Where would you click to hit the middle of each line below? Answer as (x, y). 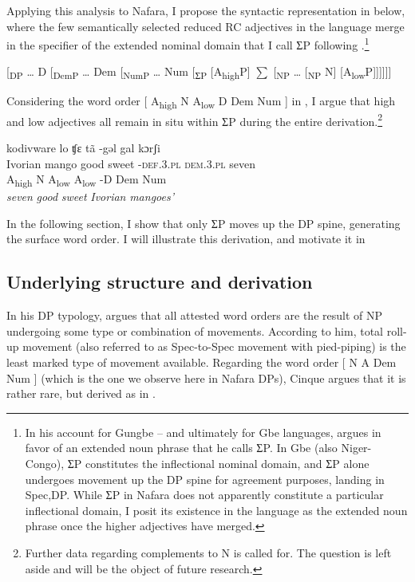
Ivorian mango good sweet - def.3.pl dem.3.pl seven (131, 163)
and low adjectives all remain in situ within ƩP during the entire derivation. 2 (195, 120)
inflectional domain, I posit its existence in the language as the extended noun (216, 510)
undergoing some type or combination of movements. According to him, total (195, 330)
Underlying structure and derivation (160, 282)
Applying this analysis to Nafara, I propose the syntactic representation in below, (206, 10)
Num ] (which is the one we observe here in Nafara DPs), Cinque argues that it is (206, 378)
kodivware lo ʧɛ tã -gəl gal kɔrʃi (83, 147)
